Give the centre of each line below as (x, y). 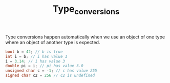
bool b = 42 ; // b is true (34, 52)
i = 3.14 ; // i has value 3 (35, 61)
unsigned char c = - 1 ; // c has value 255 (51, 71)
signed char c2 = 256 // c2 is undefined (50, 76)
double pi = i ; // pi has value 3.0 (44, 66)
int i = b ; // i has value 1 (36, 56)
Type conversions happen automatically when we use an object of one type (85, 37)
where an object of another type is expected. (53, 42)
